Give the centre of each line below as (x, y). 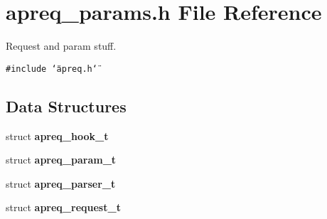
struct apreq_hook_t (57, 135)
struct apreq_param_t (61, 160)
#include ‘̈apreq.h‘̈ (52, 69)
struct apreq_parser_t (61, 183)
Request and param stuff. (61, 46)
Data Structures (66, 106)
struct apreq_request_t (63, 207)
